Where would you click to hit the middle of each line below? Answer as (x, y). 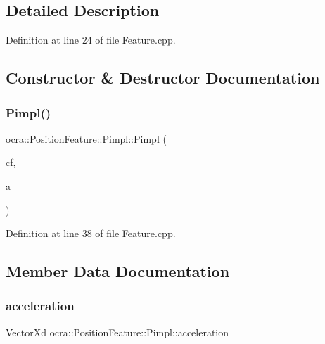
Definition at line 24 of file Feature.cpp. (91, 40)
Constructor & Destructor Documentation (163, 78)
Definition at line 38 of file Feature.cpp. (91, 233)
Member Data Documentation (118, 271)
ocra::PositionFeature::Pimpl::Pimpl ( (86, 138)
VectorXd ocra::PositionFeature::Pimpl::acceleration (117, 332)
